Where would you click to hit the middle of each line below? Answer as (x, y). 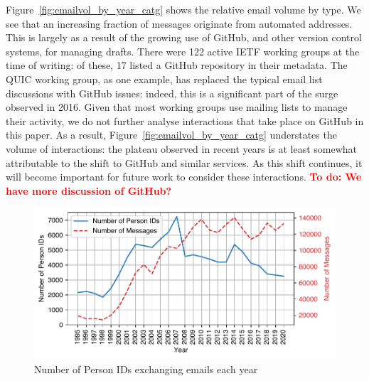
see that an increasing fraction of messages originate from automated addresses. (179, 23)
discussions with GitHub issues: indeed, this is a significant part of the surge (172, 93)
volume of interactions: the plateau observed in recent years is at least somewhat (182, 148)
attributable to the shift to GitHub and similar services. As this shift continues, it (184, 162)
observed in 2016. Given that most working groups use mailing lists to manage (177, 107)
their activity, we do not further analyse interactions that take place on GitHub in (185, 120)
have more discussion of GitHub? (89, 190)
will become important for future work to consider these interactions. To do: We (184, 177)
